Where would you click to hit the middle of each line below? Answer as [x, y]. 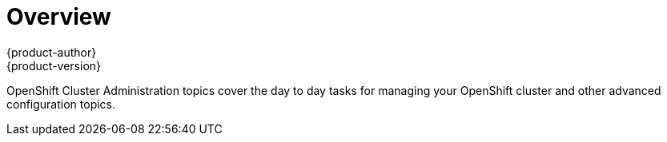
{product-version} [54, 65]
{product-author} [52, 52]
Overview [59, 17]
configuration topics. [61, 104]
